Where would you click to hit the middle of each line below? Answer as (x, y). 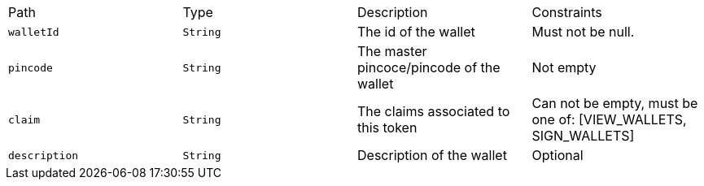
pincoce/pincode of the (429, 67)
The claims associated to (434, 111)
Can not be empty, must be (615, 103)
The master (392, 51)
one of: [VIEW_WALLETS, (609, 119)
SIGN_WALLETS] (583, 136)
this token (387, 128)
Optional (558, 155)
